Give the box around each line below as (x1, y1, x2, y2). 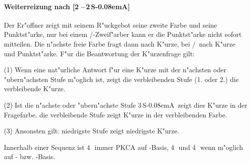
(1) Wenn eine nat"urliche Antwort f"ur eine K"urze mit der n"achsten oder (4, 65, 226, 75)
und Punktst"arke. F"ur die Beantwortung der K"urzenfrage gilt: (4, 48, 195, 58)
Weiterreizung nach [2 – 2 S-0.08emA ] (4, 1, 130, 11)
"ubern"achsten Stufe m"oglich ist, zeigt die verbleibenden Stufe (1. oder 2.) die (4, 74, 239, 84)
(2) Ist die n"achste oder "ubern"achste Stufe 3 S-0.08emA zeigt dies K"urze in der (4, 99, 248, 110)
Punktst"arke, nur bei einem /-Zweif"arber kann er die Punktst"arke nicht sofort (4, 29, 242, 39)
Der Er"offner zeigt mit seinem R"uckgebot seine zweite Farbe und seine (4, 19, 217, 30)
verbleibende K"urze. (4, 83, 66, 94)
